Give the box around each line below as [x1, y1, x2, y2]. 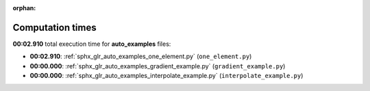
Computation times [12, 21, 97, 34]
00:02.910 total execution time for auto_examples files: [12, 40, 171, 48]
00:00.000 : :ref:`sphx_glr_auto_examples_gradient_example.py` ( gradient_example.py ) [29, 62, 286, 70]
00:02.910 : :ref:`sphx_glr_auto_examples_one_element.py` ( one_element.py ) [29, 52, 252, 61]
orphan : [12, 4, 36, 12]
